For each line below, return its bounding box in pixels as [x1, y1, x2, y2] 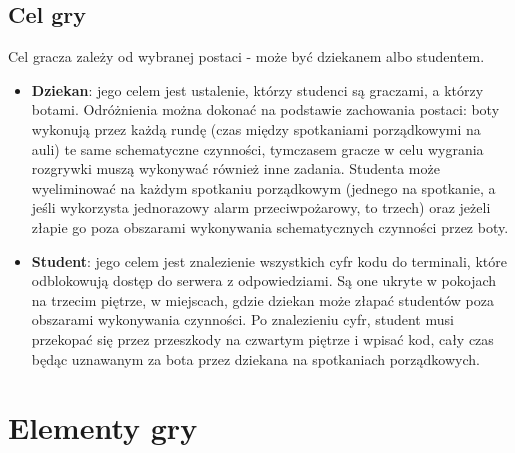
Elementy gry [8, 407, 198, 448]
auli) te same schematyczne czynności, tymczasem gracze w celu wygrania [31, 138, 484, 159]
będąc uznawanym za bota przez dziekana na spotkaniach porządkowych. [31, 348, 480, 369]
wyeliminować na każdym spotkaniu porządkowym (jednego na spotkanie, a [31, 177, 496, 198]
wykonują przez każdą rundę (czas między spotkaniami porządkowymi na [31, 118, 481, 139]
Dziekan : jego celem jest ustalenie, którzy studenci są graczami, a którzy [31, 79, 484, 100]
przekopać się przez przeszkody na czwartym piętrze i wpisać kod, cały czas [31, 328, 494, 349]
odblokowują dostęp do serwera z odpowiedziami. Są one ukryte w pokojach [31, 270, 497, 291]
